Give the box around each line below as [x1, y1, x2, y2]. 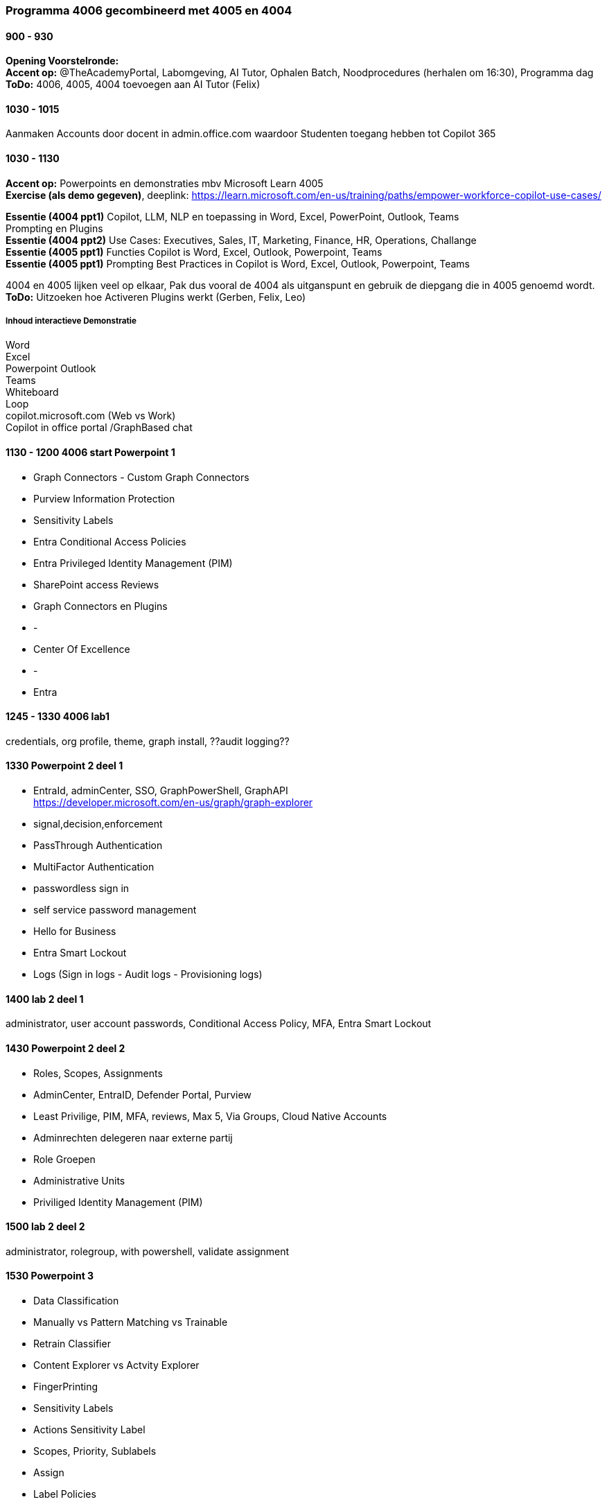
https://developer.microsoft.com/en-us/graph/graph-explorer [33, 796, 313, 809]
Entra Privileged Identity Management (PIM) [33, 557, 233, 569]
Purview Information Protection [33, 492, 175, 505]
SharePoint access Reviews [33, 578, 159, 591]
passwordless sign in [33, 882, 130, 895]
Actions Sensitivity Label [33, 1423, 146, 1435]
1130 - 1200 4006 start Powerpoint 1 [6, 446, 175, 459]
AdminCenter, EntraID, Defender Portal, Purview [33, 1088, 252, 1101]
